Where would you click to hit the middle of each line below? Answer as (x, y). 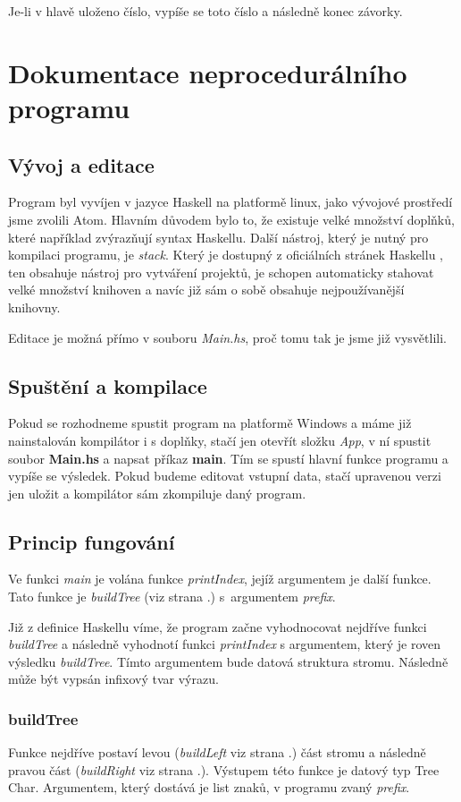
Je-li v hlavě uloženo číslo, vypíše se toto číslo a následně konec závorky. (205, 11)
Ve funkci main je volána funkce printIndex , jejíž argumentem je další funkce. (220, 579)
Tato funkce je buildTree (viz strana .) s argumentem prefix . (172, 597)
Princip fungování (92, 541)
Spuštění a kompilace (108, 385)
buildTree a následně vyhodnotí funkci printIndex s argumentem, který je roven (225, 644)
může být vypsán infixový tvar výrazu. (113, 679)
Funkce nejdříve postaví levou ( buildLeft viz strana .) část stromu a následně (217, 752)
